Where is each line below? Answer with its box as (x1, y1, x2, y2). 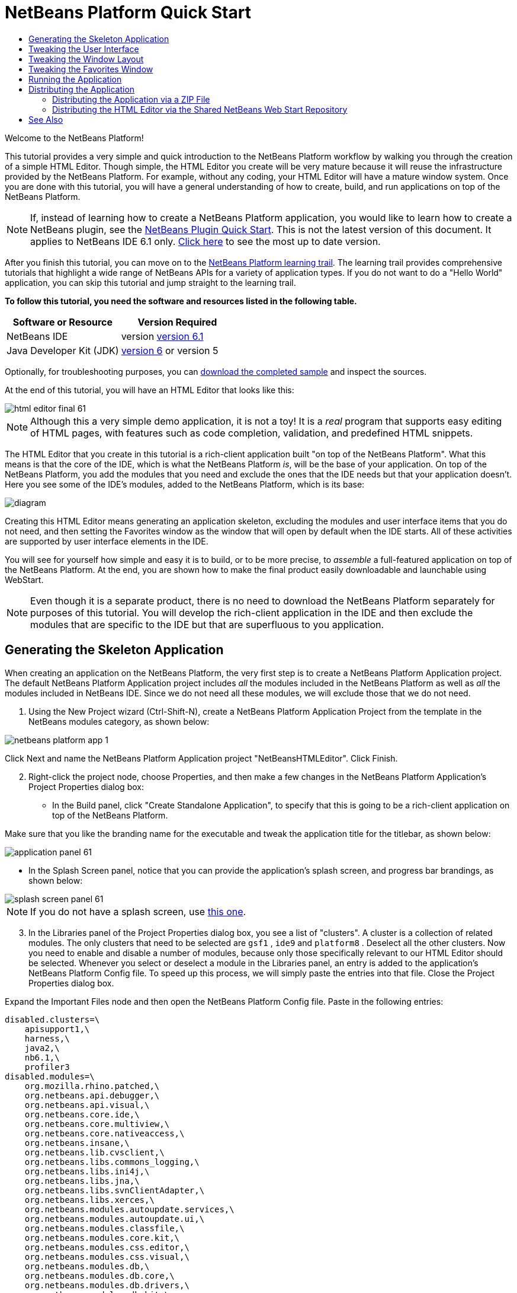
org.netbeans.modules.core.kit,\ (24, 1233, 180, 1243)
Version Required (137, 316, 217, 328)
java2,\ (24, 1043, 60, 1053)
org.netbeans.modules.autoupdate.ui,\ (24, 1214, 205, 1224)
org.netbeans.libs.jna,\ (24, 1176, 140, 1186)
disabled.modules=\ (5, 1071, 95, 1081)
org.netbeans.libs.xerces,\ (24, 1195, 155, 1205)
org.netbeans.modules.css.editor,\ (24, 1242, 190, 1252)
